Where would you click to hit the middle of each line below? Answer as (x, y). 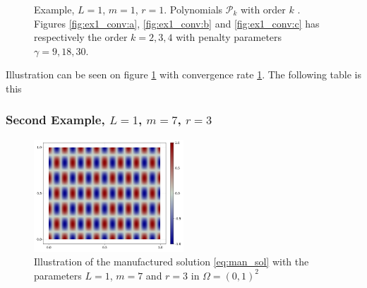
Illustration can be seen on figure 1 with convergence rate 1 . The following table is (183, 74)
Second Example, (55, 120)
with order (263, 9)
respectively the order (81, 37)
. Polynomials (193, 9)
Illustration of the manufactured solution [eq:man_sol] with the (172, 262)
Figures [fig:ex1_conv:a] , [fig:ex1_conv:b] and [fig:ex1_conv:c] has (177, 23)
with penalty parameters (229, 37)
